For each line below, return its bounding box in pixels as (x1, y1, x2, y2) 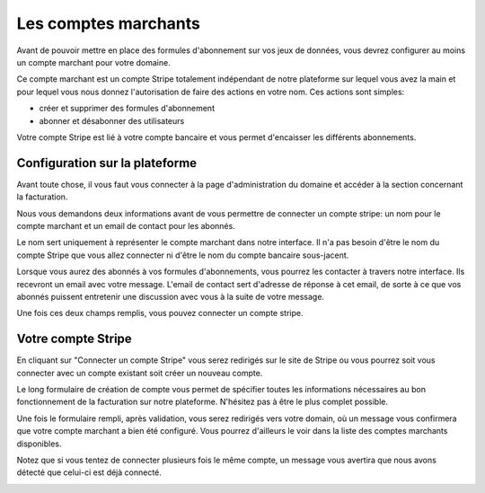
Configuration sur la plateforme (16, 155, 198, 171)
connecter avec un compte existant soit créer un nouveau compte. (16, 367, 263, 378)
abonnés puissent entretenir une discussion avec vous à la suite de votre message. (16, 291, 325, 302)
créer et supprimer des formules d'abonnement (39, 103, 216, 114)
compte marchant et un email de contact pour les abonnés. (16, 220, 235, 231)
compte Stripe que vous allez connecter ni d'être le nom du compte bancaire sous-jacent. (16, 250, 349, 260)
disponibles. (16, 438, 62, 449)
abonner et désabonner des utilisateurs (39, 115, 185, 126)
